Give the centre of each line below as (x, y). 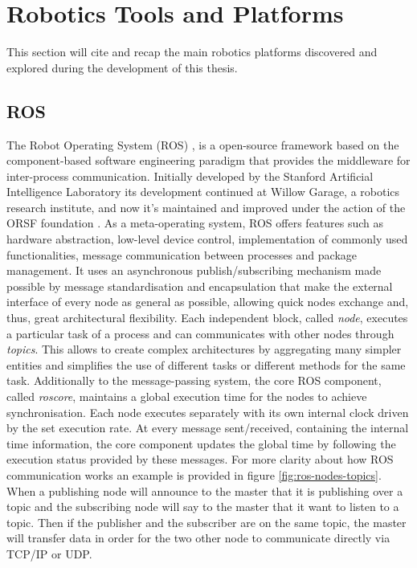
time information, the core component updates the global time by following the (201, 443)
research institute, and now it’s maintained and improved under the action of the (206, 207)
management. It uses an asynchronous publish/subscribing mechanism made (194, 270)
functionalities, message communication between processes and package (182, 254)
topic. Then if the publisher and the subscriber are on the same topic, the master (206, 522)
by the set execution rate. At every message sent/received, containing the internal (208, 428)
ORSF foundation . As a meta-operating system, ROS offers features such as (195, 223)
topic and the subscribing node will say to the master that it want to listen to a (203, 507)
